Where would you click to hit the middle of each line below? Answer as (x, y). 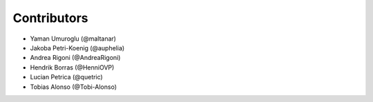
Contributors (51, 18)
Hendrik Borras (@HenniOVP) (72, 67)
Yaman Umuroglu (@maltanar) (73, 39)
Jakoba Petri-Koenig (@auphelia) (77, 48)
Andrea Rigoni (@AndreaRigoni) (75, 58)
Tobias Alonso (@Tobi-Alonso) (74, 87)
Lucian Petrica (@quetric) (66, 77)
